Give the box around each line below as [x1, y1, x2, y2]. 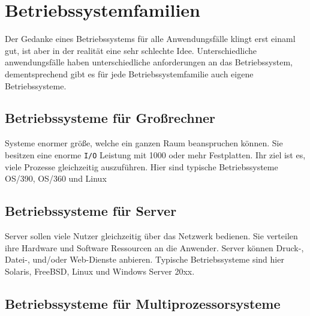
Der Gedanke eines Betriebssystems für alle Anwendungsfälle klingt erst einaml [5, 32, 296, 45]
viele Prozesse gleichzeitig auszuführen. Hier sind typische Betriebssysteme [5, 160, 278, 173]
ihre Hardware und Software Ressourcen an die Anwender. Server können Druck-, [5, 241, 304, 254]
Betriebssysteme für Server [5, 201, 177, 220]
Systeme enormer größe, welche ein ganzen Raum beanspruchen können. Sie [5, 137, 283, 149]
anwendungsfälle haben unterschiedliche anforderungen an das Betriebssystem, [5, 56, 293, 68]
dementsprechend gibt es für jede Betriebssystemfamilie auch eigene [5, 67, 254, 80]
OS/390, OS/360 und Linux [5, 172, 107, 185]
